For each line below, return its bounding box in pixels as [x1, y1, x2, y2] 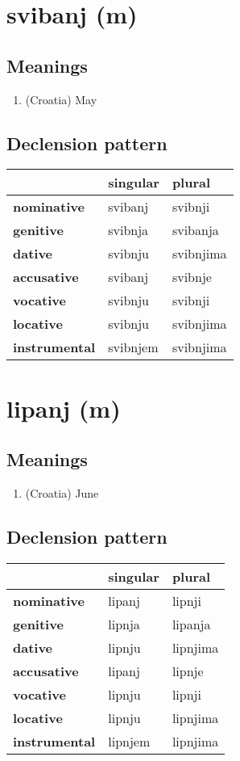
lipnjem [108, 731, 151, 750]
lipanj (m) [6, 391, 121, 424]
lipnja [108, 614, 140, 633]
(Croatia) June [25, 484, 99, 501]
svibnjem [108, 338, 159, 357]
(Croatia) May [25, 90, 97, 107]
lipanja [172, 614, 211, 633]
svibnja [108, 221, 149, 240]
